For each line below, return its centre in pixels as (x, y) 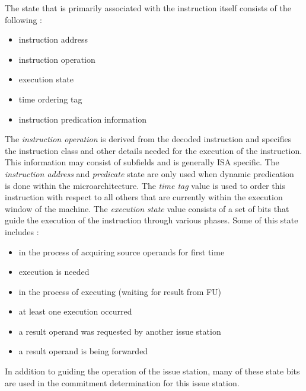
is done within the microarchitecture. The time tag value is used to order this (145, 185)
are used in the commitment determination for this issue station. (122, 382)
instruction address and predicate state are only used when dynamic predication (149, 173)
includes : (22, 231)
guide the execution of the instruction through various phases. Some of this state (152, 220)
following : (24, 19)
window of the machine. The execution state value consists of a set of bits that (147, 208)
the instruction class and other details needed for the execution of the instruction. (154, 150)
